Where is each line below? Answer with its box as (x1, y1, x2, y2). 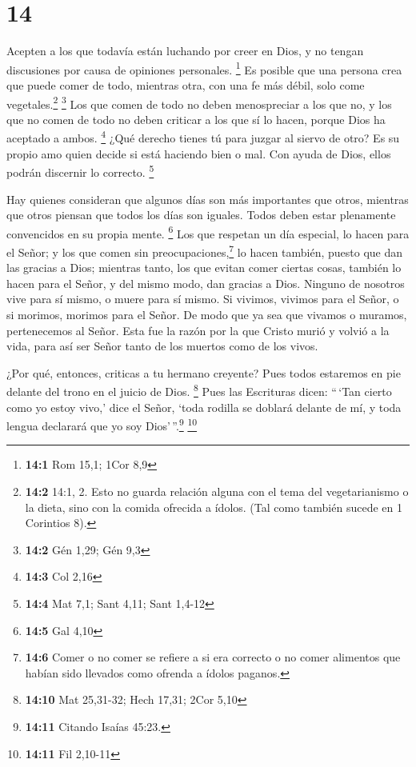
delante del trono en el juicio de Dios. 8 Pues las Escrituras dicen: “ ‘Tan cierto (6, 381, 392, 399)
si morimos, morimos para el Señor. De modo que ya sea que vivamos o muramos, (6, 306, 407, 322)
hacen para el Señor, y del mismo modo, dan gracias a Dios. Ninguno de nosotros (6, 274, 405, 291)
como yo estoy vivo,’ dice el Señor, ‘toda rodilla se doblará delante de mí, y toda (6, 398, 402, 415)
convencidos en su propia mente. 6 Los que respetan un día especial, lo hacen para (6, 222, 410, 242)
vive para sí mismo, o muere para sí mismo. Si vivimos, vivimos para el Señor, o (6, 290, 399, 307)
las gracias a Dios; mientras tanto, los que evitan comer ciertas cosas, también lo (6, 259, 402, 276)
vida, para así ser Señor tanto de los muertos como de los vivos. (6, 338, 318, 354)
